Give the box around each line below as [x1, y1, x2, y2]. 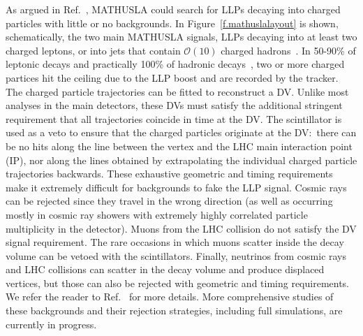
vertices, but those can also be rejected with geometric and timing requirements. [6, 275, 350, 290]
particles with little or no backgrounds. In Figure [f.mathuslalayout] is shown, [6, 15, 339, 30]
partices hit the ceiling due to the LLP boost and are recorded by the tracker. [6, 70, 339, 85]
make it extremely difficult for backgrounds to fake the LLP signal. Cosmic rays [6, 180, 347, 194]
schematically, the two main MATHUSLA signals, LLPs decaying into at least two [6, 29, 357, 44]
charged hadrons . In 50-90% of [221, 43, 356, 57]
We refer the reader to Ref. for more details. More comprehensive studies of [6, 289, 334, 304]
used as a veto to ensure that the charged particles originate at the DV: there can [6, 125, 357, 140]
